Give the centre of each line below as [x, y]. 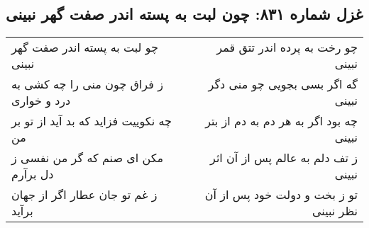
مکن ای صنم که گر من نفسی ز [88, 158]
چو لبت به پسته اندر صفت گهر [85, 47]
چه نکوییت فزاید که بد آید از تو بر [92, 121]
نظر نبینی [335, 211]
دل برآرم [33, 174]
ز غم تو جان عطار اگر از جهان [84, 195]
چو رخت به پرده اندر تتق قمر [287, 47]
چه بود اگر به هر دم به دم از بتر [281, 121]
